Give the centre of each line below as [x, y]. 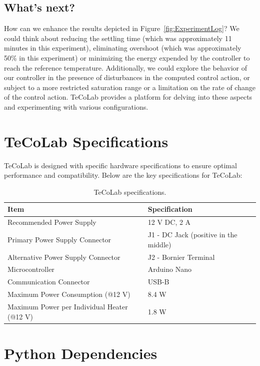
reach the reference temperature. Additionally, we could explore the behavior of [126, 67]
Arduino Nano [169, 269]
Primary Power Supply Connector [59, 239]
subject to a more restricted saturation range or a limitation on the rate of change [130, 87]
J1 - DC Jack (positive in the [192, 235]
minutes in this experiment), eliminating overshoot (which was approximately [123, 48]
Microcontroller [31, 269]
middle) [159, 244]
